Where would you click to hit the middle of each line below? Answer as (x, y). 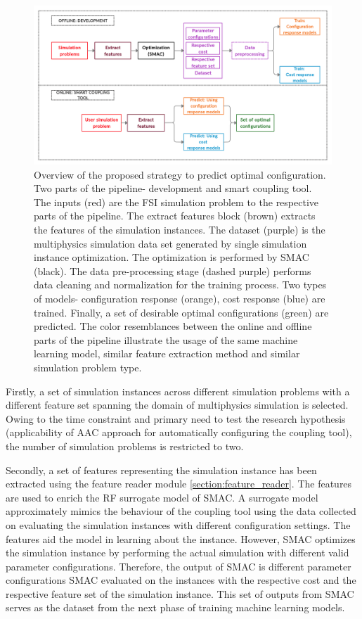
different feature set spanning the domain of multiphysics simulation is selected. (177, 405)
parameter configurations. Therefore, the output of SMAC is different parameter (179, 566)
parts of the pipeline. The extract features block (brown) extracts (175, 216)
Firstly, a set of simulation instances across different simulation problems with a (178, 391)
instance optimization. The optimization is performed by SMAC (172, 257)
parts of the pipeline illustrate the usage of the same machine (166, 339)
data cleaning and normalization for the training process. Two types (180, 285)
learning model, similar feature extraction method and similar (167, 353)
